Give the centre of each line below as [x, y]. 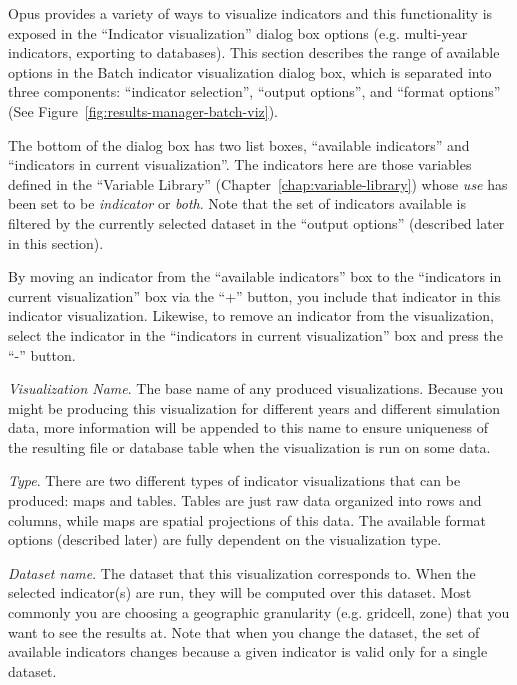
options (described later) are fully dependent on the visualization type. [225, 539]
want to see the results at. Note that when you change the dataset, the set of [244, 631]
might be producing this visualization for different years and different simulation [254, 407]
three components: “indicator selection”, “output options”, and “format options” [254, 91]
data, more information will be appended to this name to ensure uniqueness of [248, 427]
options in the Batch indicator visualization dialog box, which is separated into [250, 71]
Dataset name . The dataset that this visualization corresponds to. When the [242, 572]
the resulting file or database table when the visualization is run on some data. [249, 446]
